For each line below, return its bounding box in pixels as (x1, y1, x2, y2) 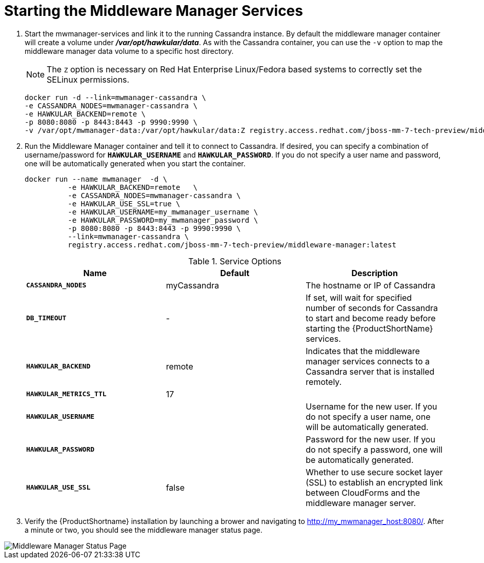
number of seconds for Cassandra (306, 302, 438, 313)
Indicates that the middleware (306, 345, 420, 356)
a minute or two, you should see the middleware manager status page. (25, 525, 263, 534)
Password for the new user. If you (306, 434, 435, 444)
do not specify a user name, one (306, 411, 431, 422)
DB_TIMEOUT (26, 314, 67, 322)
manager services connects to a (306, 356, 430, 366)
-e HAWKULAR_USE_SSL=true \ (68, 199, 180, 208)
